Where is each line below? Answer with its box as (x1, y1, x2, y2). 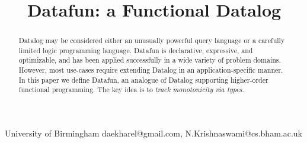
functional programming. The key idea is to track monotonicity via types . (18, 84, 244, 95)
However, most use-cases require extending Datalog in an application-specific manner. (18, 65, 283, 75)
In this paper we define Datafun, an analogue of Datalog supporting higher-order (18, 74, 268, 84)
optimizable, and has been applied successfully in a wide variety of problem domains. (18, 55, 281, 65)
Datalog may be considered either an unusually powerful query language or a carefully (18, 35, 285, 45)
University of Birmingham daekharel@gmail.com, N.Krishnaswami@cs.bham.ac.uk (5, 127, 302, 139)
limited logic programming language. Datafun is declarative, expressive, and (18, 45, 253, 55)
